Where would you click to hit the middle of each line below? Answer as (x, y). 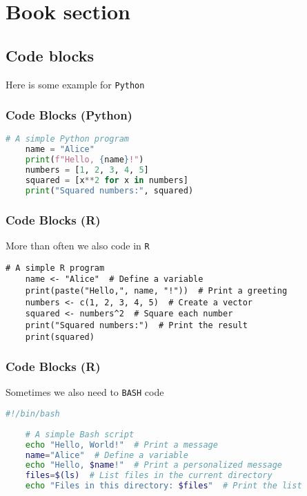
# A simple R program (55, 268)
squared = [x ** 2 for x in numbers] (107, 180)
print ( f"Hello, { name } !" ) (85, 160)
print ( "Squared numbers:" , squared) (109, 190)
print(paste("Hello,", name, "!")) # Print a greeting (156, 290)
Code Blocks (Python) (69, 115)
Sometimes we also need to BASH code (85, 392)
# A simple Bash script (80, 434)
